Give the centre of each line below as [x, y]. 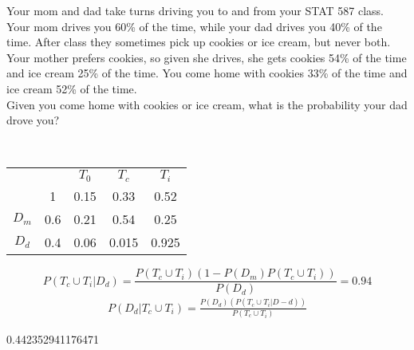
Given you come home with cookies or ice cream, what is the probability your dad [207, 104]
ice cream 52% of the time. [72, 88]
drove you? [33, 120]
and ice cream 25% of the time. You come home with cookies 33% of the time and [207, 73]
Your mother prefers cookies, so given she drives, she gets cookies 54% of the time [207, 57]
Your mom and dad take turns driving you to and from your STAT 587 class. [195, 10]
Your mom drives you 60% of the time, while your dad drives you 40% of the [194, 26]
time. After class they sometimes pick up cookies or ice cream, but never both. [199, 42]
